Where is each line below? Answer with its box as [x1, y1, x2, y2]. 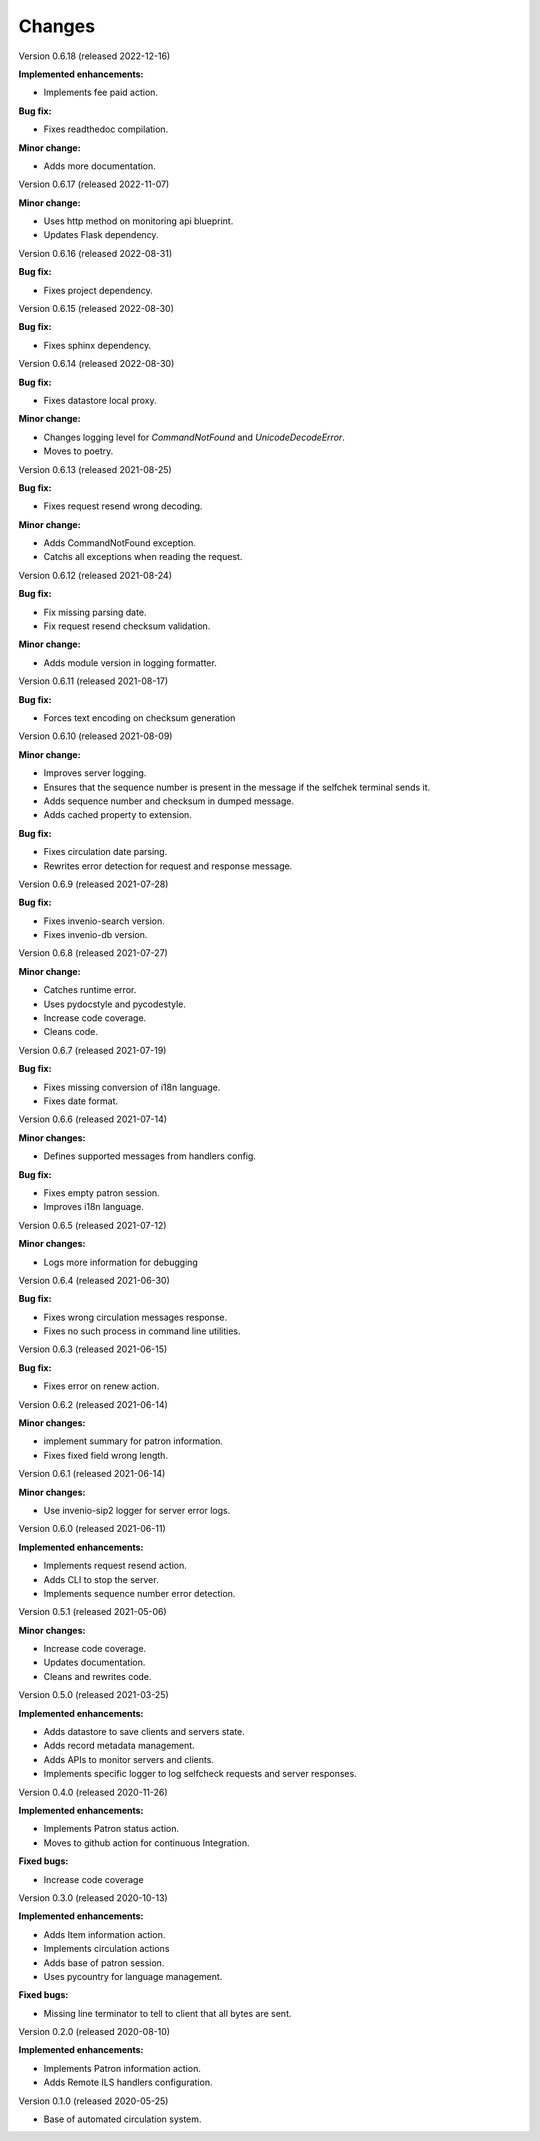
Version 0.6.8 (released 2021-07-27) [18, 947, 169, 959]
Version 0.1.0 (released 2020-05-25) [18, 2095, 169, 2107]
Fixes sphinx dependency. [43, 339, 152, 351]
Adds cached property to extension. [43, 809, 192, 821]
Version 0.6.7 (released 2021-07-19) [18, 1044, 167, 1056]
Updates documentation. [43, 1656, 146, 1669]
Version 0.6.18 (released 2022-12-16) [18, 50, 171, 62]
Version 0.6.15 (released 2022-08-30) [18, 303, 175, 315]
